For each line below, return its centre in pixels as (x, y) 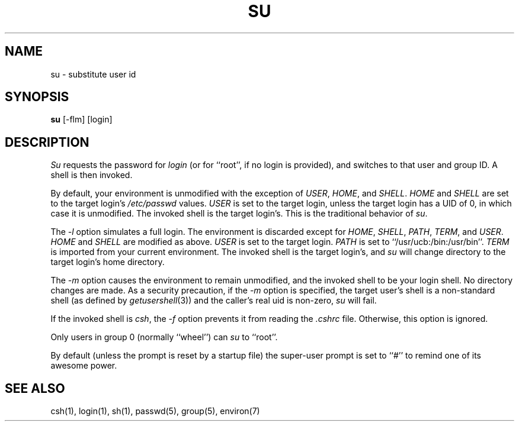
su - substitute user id (93, 74)
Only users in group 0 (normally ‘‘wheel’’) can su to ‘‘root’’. (164, 337)
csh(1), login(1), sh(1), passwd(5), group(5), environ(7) (155, 411)
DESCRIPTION (47, 142)
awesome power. (84, 366)
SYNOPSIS (37, 97)
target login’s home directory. (108, 262)
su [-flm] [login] (81, 120)
